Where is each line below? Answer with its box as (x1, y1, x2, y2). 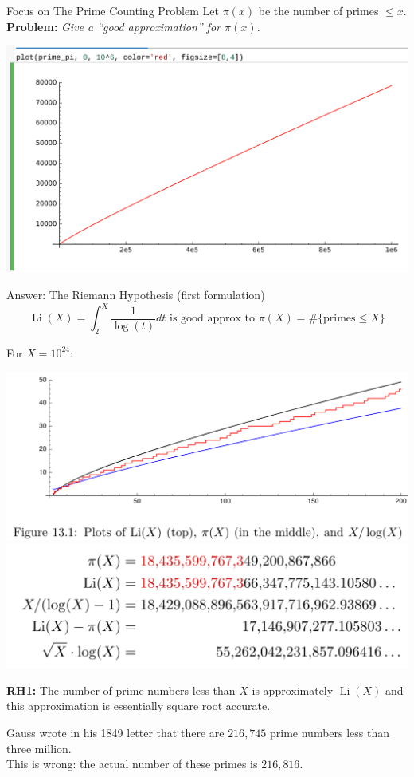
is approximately (252, 681, 334, 698)
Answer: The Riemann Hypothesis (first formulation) (6, 286, 265, 303)
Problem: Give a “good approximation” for (6, 18, 221, 34)
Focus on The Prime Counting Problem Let (6, 2, 219, 18)
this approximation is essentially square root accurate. (6, 697, 271, 714)
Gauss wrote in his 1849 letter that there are (6, 724, 225, 741)
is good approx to (169, 313, 256, 325)
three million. (6, 740, 72, 756)
